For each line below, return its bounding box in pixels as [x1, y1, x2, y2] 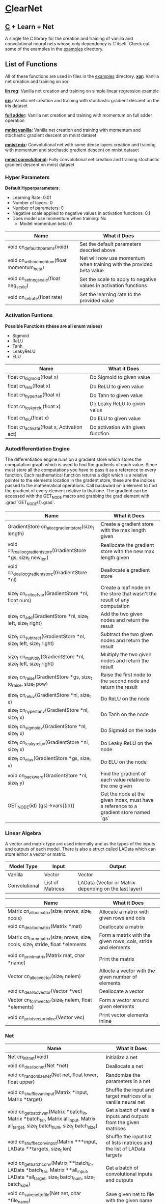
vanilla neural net [105, 1098, 145, 1105]
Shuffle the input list [105, 1133, 152, 1140]
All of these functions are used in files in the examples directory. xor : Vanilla [5, 73, 159, 79]
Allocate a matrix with [99, 908, 149, 915]
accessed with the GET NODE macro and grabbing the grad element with [5, 493, 150, 500]
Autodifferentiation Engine [5, 445, 70, 452]
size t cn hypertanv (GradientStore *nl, [7, 707, 89, 715]
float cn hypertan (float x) [7, 392, 61, 399]
